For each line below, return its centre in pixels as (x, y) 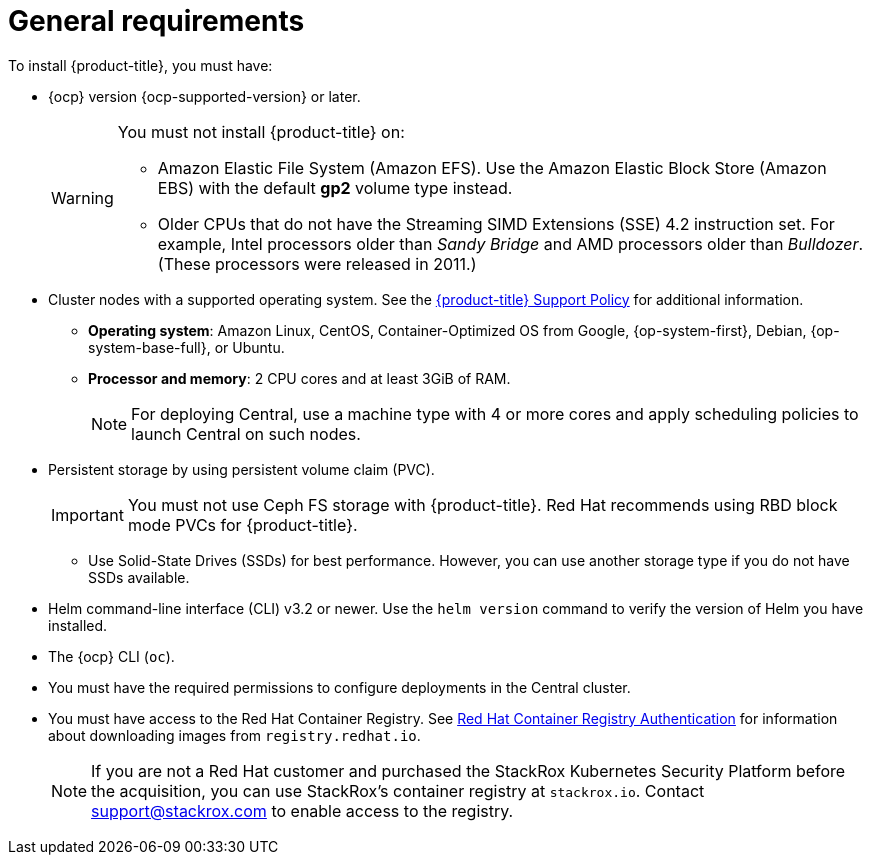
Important (87, 514)
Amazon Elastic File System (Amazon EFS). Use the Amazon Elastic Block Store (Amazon (492, 167)
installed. (78, 625)
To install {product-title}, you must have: (140, 65)
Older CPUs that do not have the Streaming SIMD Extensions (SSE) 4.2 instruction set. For (496, 223)
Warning (82, 197)
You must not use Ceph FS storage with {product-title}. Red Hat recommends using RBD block (482, 504)
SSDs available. (139, 577)
